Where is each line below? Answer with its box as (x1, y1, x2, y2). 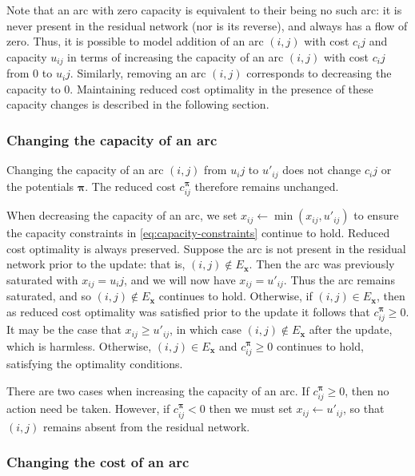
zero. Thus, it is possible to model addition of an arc (6, 33, 264, 50)
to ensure (353, 207, 399, 224)
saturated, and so (6, 288, 91, 304)
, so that (343, 400, 385, 417)
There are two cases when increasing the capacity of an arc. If (6, 382, 309, 399)
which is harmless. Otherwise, (6, 337, 152, 354)
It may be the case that (6, 321, 122, 338)
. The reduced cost (85, 177, 176, 194)
